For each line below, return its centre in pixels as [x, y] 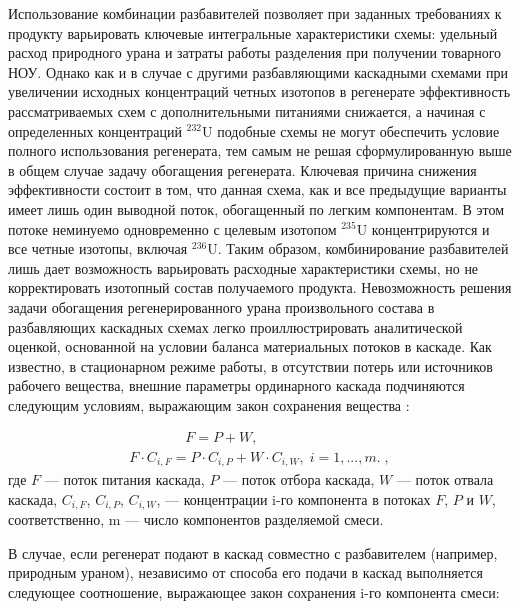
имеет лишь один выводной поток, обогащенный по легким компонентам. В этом [256, 208]
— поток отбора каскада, [299, 478]
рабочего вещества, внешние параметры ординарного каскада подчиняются [236, 385]
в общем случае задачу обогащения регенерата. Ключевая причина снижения [242, 169]
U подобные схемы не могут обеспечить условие [351, 130]
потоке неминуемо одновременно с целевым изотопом [172, 228]
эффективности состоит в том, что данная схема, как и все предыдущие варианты [257, 189]
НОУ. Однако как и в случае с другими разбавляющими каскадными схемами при [258, 71]
